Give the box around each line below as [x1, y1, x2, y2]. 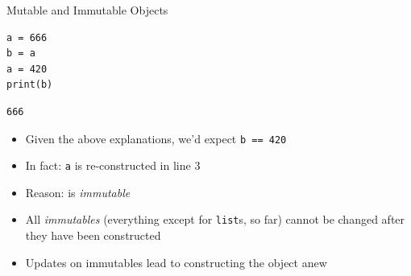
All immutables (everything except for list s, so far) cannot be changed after [25, 211, 405, 228]
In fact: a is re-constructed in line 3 [25, 157, 201, 174]
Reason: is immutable [25, 183, 131, 200]
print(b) [6, 79, 53, 91]
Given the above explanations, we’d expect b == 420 [25, 130, 287, 146]
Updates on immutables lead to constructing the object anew [25, 253, 327, 270]
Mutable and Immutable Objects [6, 2, 168, 18]
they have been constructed [25, 227, 161, 244]
